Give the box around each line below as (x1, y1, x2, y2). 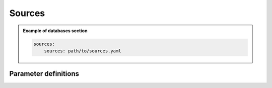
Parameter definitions (9, 69, 80, 78)
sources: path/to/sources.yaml (44, 48, 121, 54)
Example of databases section (23, 28, 88, 34)
